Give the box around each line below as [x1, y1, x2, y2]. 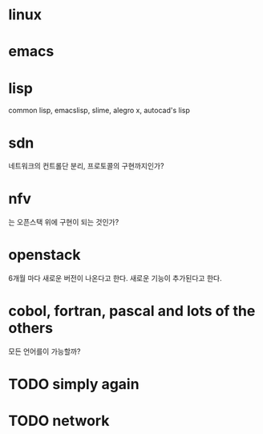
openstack [8, 246, 81, 264]
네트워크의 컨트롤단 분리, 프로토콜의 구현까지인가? [8, 161, 164, 171]
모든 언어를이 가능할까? [8, 347, 81, 356]
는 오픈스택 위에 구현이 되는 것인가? [8, 217, 119, 227]
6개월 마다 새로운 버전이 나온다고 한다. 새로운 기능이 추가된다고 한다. [8, 274, 222, 283]
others [8, 319, 54, 338]
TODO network [8, 412, 110, 430]
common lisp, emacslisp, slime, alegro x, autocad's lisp [8, 106, 190, 116]
